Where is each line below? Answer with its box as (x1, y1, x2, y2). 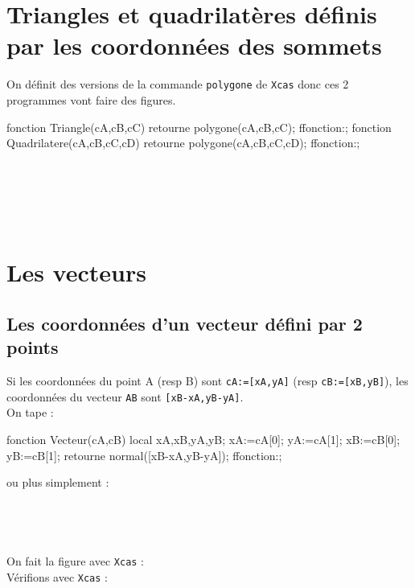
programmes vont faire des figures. (6, 91, 176, 108)
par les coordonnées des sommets (6, 29, 382, 62)
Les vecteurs (6, 256, 146, 289)
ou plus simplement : (6, 474, 109, 491)
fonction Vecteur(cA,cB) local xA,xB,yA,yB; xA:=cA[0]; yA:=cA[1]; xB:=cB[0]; (6, 431, 401, 447)
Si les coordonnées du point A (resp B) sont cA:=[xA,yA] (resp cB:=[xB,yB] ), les (6, 372, 409, 389)
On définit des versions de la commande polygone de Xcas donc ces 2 (6, 76, 349, 93)
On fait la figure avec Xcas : (6, 553, 145, 569)
